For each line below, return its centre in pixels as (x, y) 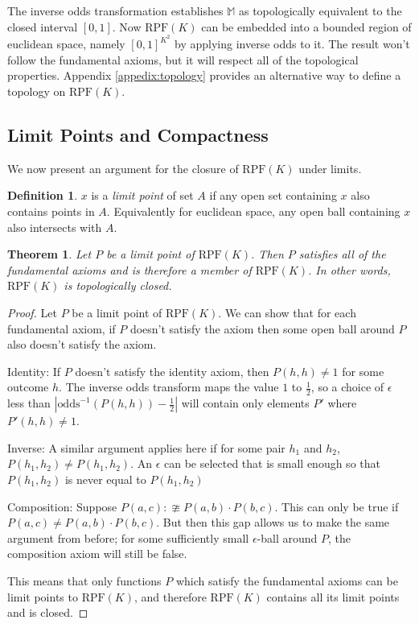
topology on (37, 91)
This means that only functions (84, 580)
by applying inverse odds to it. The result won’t (292, 44)
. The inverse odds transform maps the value (169, 387)
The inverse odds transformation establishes (115, 10)
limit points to (43, 596)
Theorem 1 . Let (49, 254)
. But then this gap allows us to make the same (273, 522)
